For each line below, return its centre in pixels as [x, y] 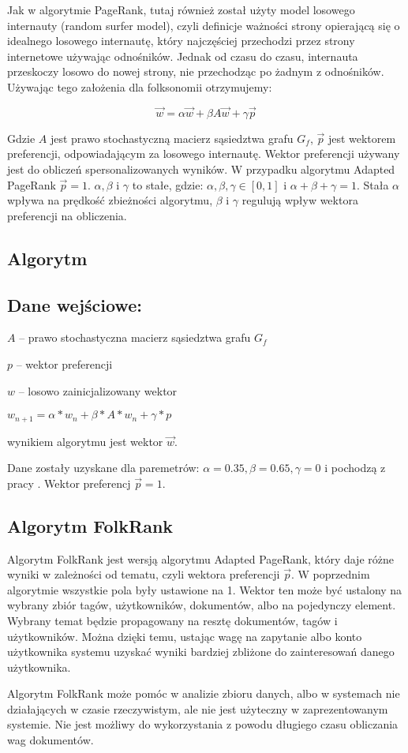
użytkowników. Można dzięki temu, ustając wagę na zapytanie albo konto [185, 636]
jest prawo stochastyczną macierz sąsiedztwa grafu [172, 138]
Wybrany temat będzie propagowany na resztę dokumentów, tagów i [172, 620]
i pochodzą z [355, 468]
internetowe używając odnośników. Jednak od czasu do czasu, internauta [183, 56]
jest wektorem [362, 138]
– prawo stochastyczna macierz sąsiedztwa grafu [135, 337]
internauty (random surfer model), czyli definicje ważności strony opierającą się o [204, 25]
